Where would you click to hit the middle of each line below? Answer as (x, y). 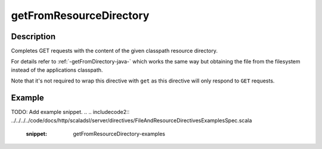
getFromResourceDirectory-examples (119, 134)
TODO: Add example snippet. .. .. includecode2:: (70, 112)
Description (33, 37)
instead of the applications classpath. (57, 70)
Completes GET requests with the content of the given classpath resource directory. (114, 51)
